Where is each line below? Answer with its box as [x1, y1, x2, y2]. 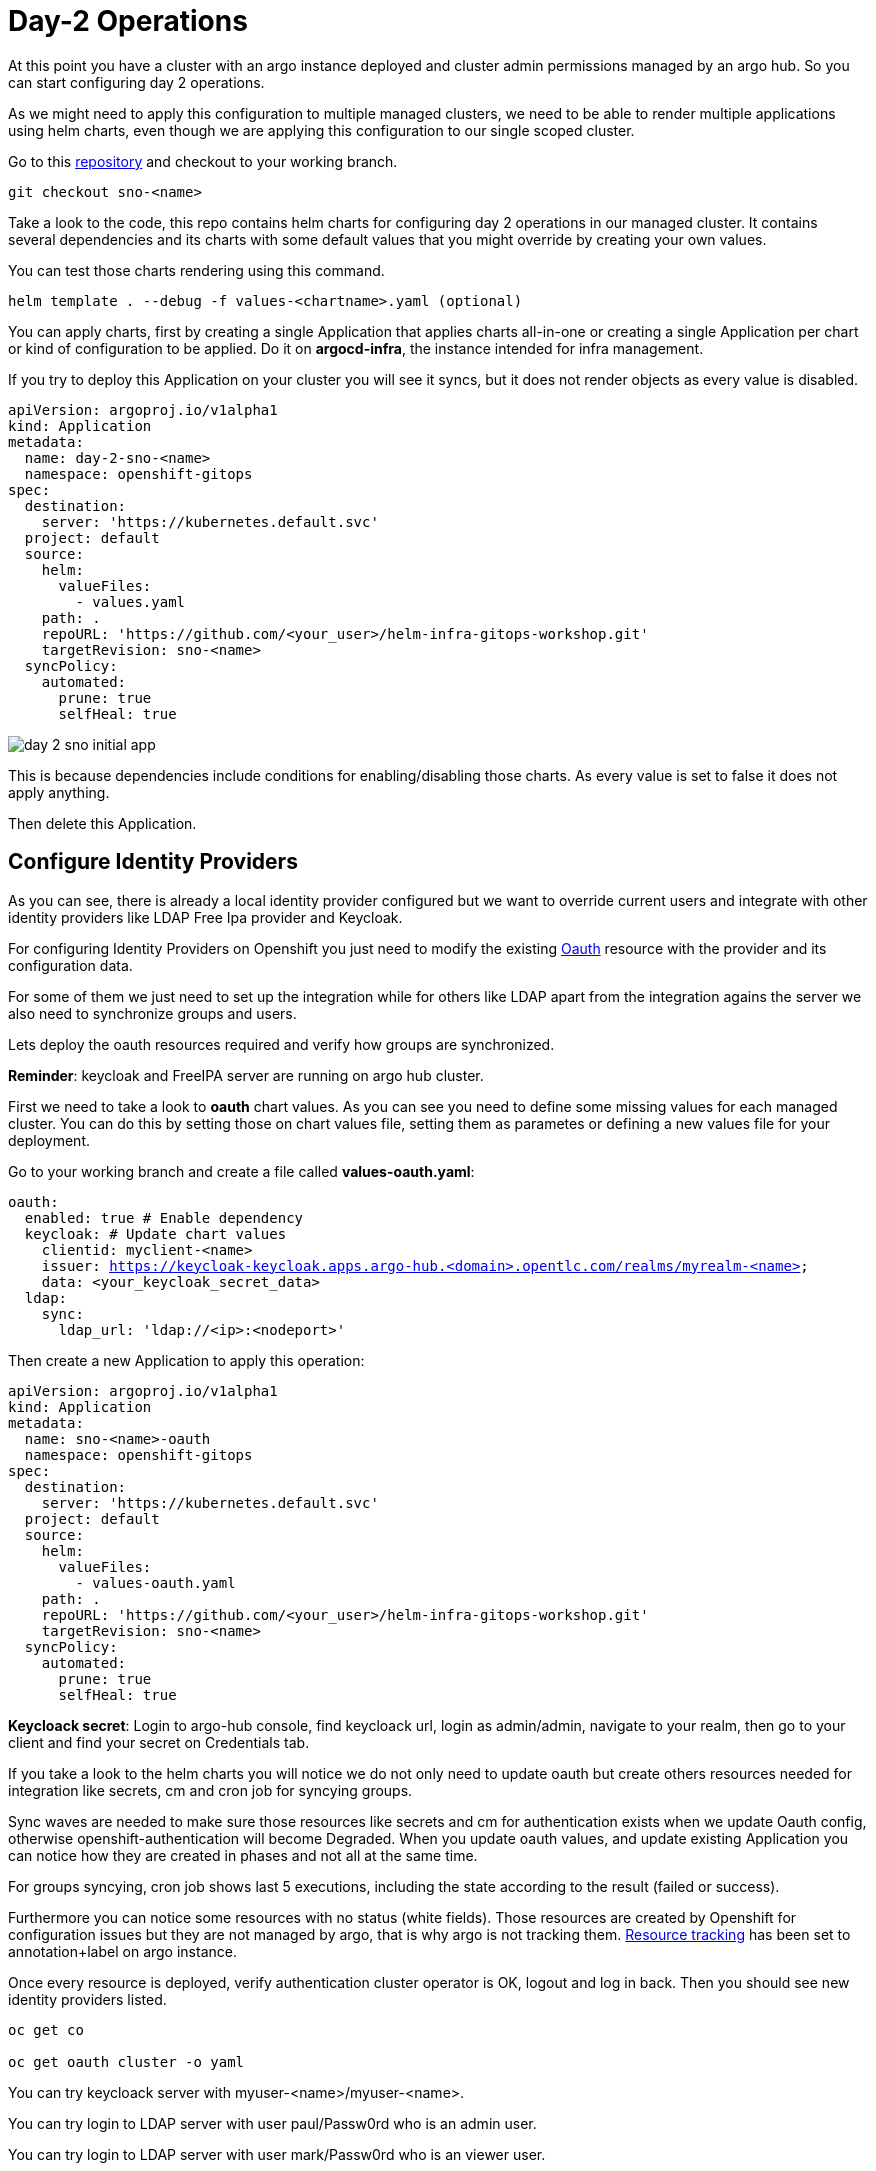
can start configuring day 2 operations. [8, 73, 265, 91]
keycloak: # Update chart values [24, 1225, 287, 1242]
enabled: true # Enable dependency [24, 1209, 304, 1226]
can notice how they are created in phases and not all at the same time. [8, 1846, 478, 1864]
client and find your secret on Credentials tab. [8, 1733, 310, 1751]
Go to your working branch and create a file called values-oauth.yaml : [8, 1162, 475, 1180]
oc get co [8, 2021, 84, 2038]
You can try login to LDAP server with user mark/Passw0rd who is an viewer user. [8, 2145, 546, 2163]
